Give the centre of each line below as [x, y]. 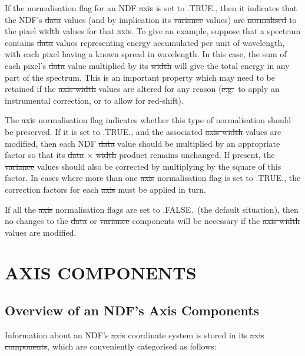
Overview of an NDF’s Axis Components [132, 310]
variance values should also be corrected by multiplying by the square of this [143, 166]
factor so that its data [44, 155]
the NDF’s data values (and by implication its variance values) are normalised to [151, 19]
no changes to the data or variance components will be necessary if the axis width [152, 221]
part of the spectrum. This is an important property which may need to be [140, 77]
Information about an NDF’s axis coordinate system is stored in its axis [135, 334]
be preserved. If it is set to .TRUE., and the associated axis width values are [143, 131]
